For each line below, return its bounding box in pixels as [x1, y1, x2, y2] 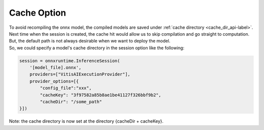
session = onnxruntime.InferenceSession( [19, 58, 120, 64]
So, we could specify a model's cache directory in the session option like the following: [9, 44, 184, 51]
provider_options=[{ [29, 78, 79, 84]
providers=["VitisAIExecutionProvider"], [29, 71, 131, 77]
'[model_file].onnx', [29, 65, 82, 70]
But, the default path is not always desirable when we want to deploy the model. [9, 38, 171, 44]
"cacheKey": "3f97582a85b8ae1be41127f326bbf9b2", [40, 92, 161, 98]
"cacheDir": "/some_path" [40, 99, 102, 105]
